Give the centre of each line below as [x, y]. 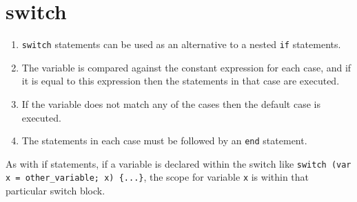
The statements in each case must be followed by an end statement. [164, 141]
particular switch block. [55, 191]
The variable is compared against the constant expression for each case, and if [186, 67]
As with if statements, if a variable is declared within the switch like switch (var [178, 163]
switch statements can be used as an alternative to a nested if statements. [181, 44]
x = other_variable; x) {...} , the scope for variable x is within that [157, 177]
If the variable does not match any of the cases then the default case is [171, 103]
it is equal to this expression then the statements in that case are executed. [181, 81]
